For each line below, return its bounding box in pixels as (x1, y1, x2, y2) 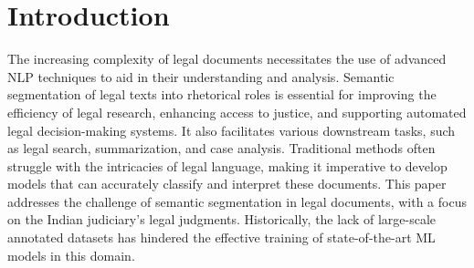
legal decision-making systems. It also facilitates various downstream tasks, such (7, 120, 456, 139)
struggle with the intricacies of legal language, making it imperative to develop (7, 156, 448, 175)
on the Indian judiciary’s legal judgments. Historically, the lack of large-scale (7, 210, 437, 229)
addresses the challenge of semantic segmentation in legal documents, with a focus (7, 191, 467, 211)
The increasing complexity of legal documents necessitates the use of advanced (7, 49, 447, 68)
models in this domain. (7, 245, 135, 264)
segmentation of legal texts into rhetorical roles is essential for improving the (7, 85, 437, 104)
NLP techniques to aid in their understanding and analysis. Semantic (7, 67, 395, 86)
